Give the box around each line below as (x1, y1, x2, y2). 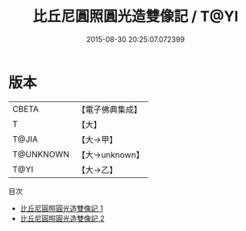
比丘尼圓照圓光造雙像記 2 (19, 213, 105, 223)
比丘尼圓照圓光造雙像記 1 (19, 203, 103, 213)
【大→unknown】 (77, 149, 144, 160)
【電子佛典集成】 (77, 104, 143, 115)
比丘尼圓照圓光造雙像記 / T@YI (32, 7, 239, 26)
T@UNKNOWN (12, 148, 70, 159)
